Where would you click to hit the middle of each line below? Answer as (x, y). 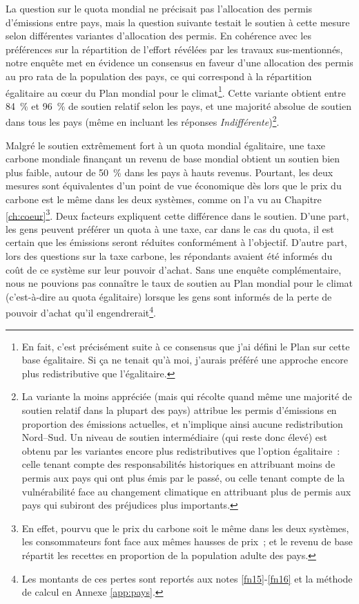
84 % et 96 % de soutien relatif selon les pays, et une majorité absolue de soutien (178, 105)
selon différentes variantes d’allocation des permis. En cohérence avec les (158, 36)
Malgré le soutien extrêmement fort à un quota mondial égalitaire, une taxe (166, 145)
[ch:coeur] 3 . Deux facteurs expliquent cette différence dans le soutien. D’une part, (177, 214)
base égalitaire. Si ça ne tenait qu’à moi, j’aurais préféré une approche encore (185, 360)
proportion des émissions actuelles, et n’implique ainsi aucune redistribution (182, 423)
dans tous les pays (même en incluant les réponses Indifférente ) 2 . (143, 121)
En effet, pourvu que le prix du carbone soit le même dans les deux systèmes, (185, 528)
